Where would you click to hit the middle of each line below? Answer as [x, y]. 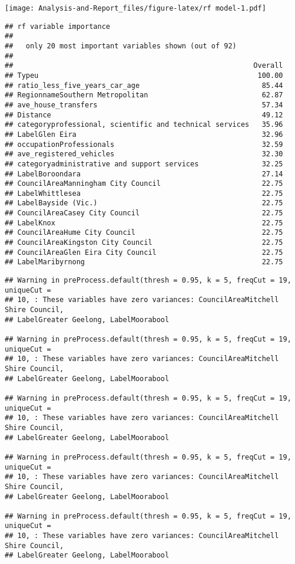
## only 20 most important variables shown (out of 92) [121, 46]
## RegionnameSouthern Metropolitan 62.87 [144, 95]
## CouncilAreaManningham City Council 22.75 [144, 184]
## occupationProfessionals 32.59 [144, 144]
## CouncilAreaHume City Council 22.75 [144, 233]
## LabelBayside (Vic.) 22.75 [144, 203]
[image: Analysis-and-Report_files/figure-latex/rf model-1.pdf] [135, 8]
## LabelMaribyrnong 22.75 [144, 262]
